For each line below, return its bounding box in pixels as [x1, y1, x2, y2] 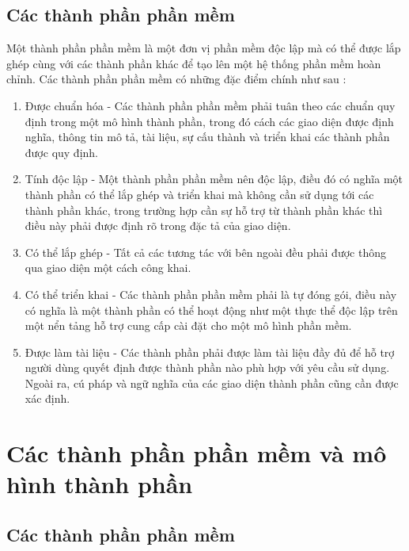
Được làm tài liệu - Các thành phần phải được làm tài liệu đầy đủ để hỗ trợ [25, 343, 395, 360]
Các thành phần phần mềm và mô [6, 437, 387, 469]
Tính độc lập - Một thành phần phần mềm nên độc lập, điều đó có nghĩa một [25, 170, 403, 187]
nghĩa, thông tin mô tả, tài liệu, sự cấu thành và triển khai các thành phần [25, 128, 390, 145]
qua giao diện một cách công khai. [25, 259, 191, 276]
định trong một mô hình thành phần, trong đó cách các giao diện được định [25, 113, 394, 129]
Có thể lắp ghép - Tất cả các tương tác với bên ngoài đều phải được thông [25, 243, 386, 260]
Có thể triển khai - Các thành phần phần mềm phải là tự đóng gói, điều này [25, 285, 397, 302]
